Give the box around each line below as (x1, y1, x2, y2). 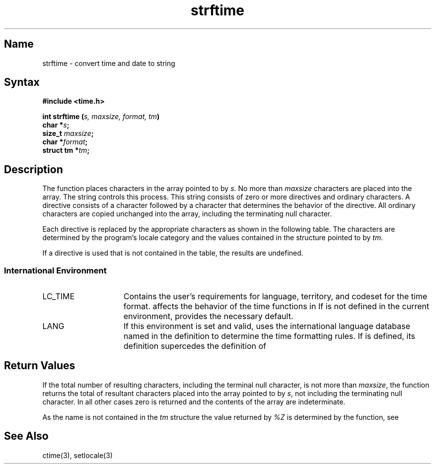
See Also (4, 430, 49, 443)
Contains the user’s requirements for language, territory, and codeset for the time (123, 291, 428, 302)
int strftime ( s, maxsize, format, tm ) (42, 112, 160, 121)
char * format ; (42, 137, 88, 146)
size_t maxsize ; (42, 129, 94, 138)
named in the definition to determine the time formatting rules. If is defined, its (123, 331, 415, 341)
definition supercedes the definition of (123, 341, 266, 351)
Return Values (4, 359, 75, 372)
